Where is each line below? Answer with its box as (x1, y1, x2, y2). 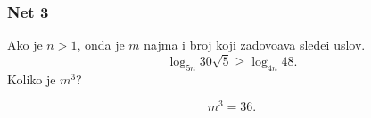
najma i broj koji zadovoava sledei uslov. (144, 35, 366, 54)
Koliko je (7, 69, 56, 88)
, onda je (77, 35, 125, 54)
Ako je (7, 35, 43, 54)
